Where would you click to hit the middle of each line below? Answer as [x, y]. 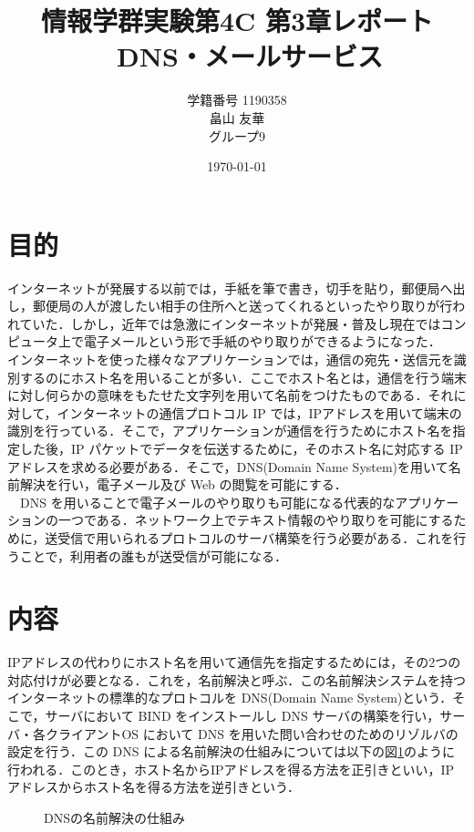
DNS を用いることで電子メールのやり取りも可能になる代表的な [207, 502]
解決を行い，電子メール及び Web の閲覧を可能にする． [183, 484]
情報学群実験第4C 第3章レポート [237, 21]
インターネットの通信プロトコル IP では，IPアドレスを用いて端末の [259, 412]
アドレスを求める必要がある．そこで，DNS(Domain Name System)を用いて [228, 466]
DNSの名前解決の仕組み [114, 817]
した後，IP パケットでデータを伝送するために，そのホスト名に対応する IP [241, 448]
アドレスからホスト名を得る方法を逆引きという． [154, 787]
